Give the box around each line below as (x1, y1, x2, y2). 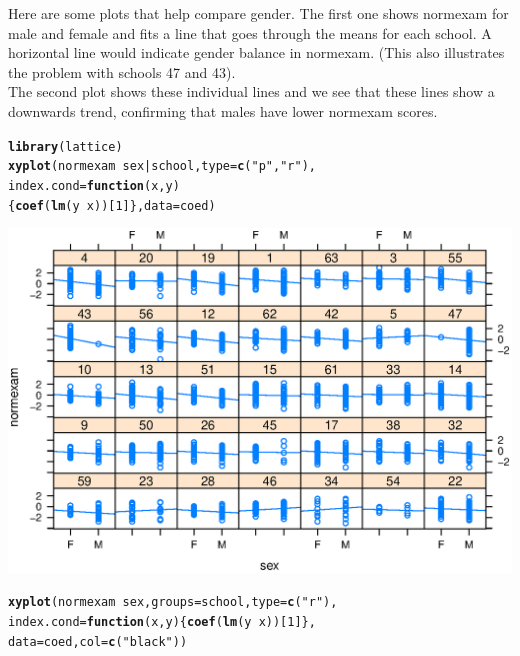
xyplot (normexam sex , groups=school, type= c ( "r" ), (8, 595, 338, 610)
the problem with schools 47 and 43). (8, 61, 236, 82)
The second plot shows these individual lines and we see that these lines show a (8, 81, 495, 102)
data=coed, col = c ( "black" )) (8, 634, 188, 649)
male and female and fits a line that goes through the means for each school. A (8, 22, 492, 43)
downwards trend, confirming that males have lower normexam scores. (8, 100, 438, 121)
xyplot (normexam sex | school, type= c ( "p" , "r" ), (8, 159, 316, 174)
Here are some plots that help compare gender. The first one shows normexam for (8, 3, 509, 23)
